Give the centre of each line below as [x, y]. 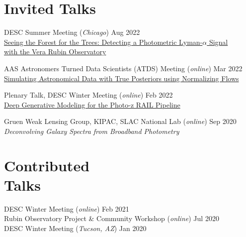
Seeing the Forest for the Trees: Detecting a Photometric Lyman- [103, 42]
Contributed [47, 165]
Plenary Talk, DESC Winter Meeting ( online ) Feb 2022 [88, 95]
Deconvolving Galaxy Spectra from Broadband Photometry [92, 131]
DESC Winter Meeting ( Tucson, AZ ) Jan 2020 [75, 228]
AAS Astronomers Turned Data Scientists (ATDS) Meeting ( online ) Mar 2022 [123, 68]
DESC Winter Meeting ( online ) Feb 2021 [67, 208]
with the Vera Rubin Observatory [55, 52]
